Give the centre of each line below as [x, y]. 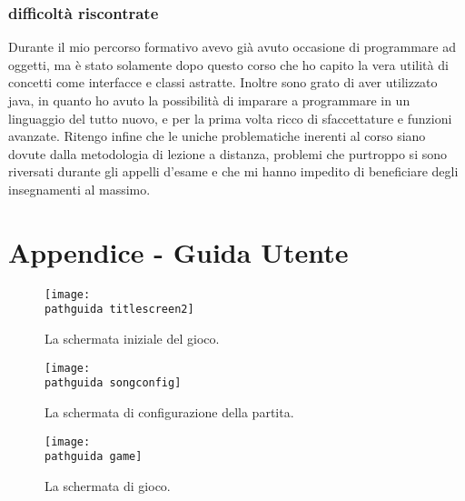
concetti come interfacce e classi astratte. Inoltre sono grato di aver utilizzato [223, 82]
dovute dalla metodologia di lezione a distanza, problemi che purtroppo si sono [228, 153]
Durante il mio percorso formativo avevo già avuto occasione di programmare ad [232, 47]
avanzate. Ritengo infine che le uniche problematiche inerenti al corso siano [217, 136]
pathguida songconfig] [113, 383]
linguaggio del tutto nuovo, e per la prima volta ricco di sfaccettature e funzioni [230, 118]
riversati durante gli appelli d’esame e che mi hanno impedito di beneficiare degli [233, 171]
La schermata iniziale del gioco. [132, 338]
